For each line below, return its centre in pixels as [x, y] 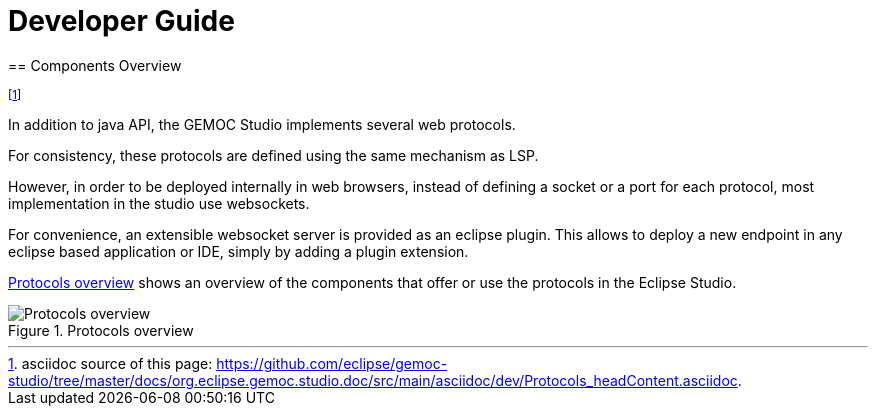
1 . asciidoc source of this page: [110, 363]
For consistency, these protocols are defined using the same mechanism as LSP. [273, 155]
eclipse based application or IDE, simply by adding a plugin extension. [238, 251]
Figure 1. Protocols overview [101, 330]
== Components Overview [95, 65]
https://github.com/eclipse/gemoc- [332, 363]
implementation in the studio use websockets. [159, 203]
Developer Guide [121, 21]
